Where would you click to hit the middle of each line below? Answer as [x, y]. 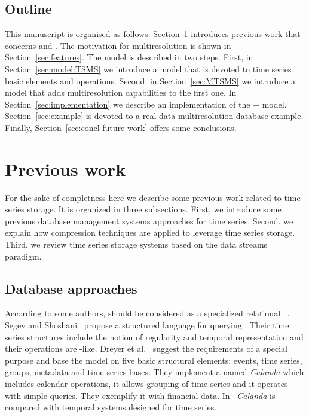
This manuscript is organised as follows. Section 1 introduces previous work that [153, 34]
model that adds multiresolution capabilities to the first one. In [121, 92]
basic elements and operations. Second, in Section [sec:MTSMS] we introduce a [150, 80]
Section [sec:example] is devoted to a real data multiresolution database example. [154, 116]
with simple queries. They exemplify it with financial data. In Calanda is [140, 395]
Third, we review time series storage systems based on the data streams [136, 244]
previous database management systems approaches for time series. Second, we [149, 220]
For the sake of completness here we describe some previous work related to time [153, 197]
